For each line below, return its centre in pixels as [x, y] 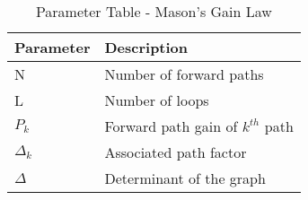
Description [146, 47]
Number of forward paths [184, 74]
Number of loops [157, 100]
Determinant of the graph [185, 178]
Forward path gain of [171, 126]
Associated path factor [176, 152]
